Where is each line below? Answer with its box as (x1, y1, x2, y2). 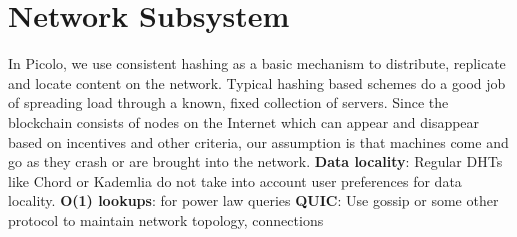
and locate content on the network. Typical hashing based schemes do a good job (8, 72, 506, 93)
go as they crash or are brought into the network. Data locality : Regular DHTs (8, 151, 503, 172)
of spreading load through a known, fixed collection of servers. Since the (8, 92, 449, 113)
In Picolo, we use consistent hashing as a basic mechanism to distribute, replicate (8, 53, 506, 74)
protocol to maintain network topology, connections (8, 209, 324, 230)
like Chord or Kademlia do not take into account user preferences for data (8, 170, 462, 191)
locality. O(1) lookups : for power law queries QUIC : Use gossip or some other (8, 190, 499, 211)
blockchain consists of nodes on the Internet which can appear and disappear (8, 111, 480, 132)
